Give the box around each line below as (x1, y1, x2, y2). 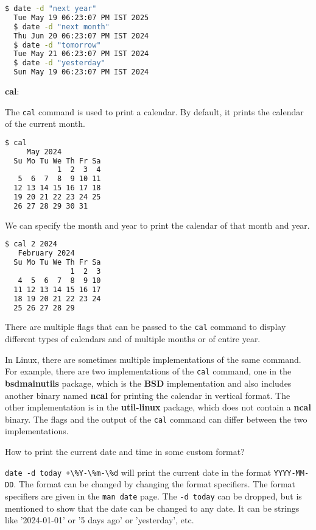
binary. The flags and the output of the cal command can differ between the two (5, 412, 307, 425)
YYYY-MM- (273, 468, 309, 478)
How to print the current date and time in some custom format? (5, 445, 245, 457)
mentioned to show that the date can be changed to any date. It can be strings (5, 501, 300, 514)
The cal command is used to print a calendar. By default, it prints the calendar (5, 105, 304, 118)
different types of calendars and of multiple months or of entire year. (5, 332, 261, 345)
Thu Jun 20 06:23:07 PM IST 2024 (13, 31, 149, 40)
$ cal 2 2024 (5, 240, 57, 249)
